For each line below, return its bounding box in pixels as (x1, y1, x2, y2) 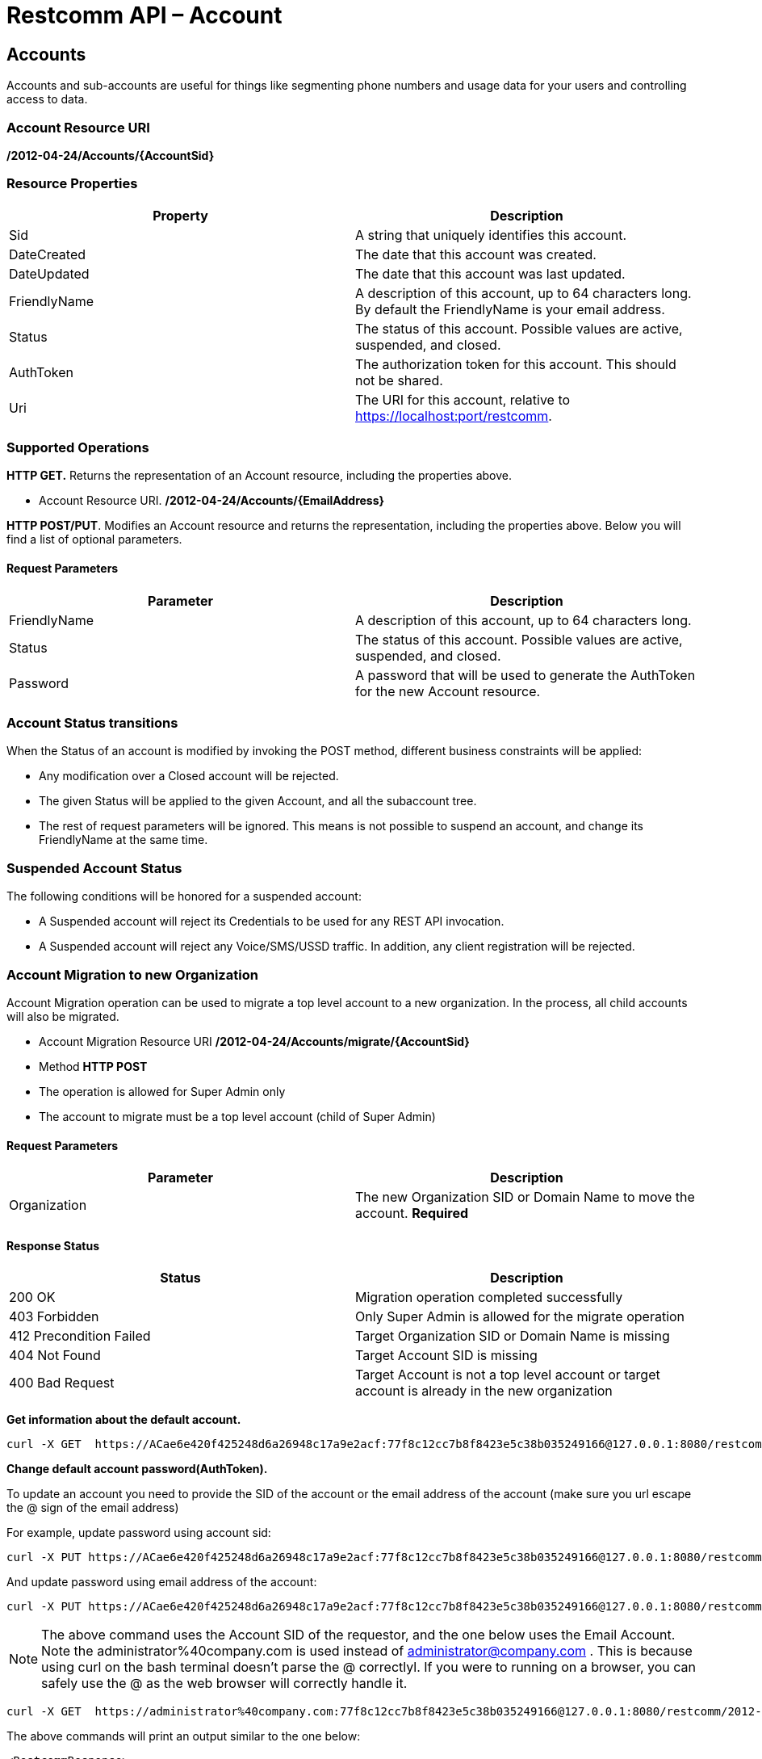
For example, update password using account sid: (6, 1526, 271, 1540)
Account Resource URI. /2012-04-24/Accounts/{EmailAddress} (39, 493, 385, 508)
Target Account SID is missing (355, 1347, 538, 1364)
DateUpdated (9, 265, 90, 282)
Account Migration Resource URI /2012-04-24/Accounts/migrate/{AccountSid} (39, 1034, 470, 1048)
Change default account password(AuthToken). (6, 1462, 268, 1476)
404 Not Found (9, 1347, 101, 1364)
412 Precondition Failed (9, 1328, 151, 1345)
